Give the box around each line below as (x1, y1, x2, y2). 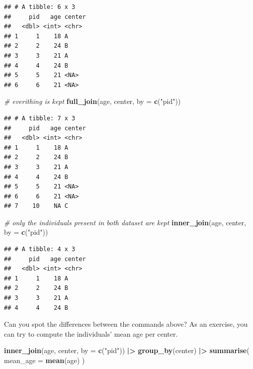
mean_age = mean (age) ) (4, 355, 85, 365)
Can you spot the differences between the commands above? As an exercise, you (4, 319, 248, 329)
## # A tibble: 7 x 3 (4, 114, 76, 122)
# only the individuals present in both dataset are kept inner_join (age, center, (4, 217, 247, 227)
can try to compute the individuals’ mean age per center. (4, 328, 178, 339)
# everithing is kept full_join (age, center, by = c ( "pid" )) (4, 96, 181, 106)
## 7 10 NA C (4, 202, 68, 210)
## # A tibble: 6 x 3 (4, 3, 76, 10)
